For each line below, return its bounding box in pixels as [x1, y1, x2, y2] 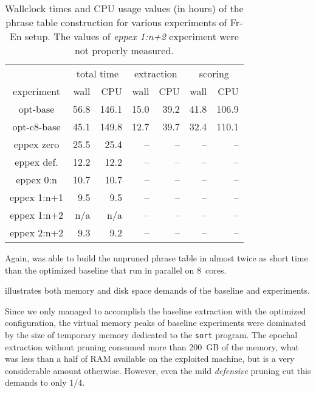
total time [76, 66, 119, 80]
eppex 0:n [16, 172, 57, 186]
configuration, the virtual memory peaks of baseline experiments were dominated [5, 316, 306, 329]
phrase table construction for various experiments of [5, 15, 227, 29]
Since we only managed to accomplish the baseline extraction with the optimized [5, 304, 306, 317]
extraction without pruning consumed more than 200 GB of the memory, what [5, 340, 299, 353]
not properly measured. [74, 43, 174, 57]
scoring [199, 66, 229, 80]
